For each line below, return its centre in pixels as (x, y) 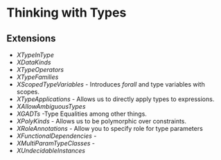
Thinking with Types (67, 13)
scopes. (28, 92)
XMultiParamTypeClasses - (55, 143)
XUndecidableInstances (51, 151)
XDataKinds (34, 62)
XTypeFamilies (37, 77)
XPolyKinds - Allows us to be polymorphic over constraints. (101, 121)
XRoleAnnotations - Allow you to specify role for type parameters (110, 128)
